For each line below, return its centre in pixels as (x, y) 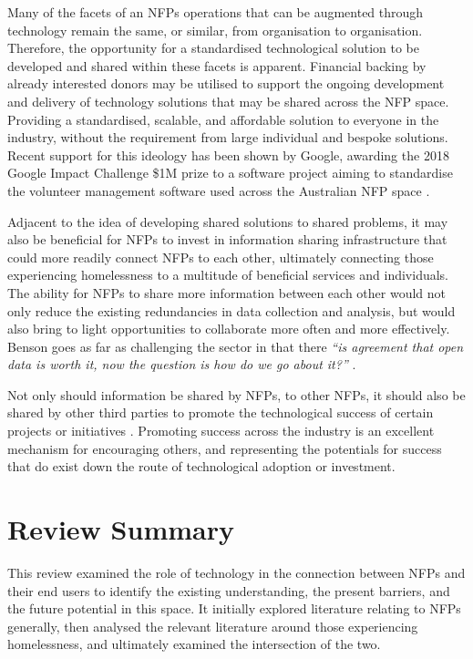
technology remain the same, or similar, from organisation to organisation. (215, 30)
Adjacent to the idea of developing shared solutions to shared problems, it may (228, 221)
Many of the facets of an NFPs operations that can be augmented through (216, 12)
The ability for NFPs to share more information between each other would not (227, 292)
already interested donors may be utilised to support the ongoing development (226, 83)
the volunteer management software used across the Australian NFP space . (219, 190)
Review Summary (121, 529)
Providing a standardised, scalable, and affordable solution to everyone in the (223, 119)
